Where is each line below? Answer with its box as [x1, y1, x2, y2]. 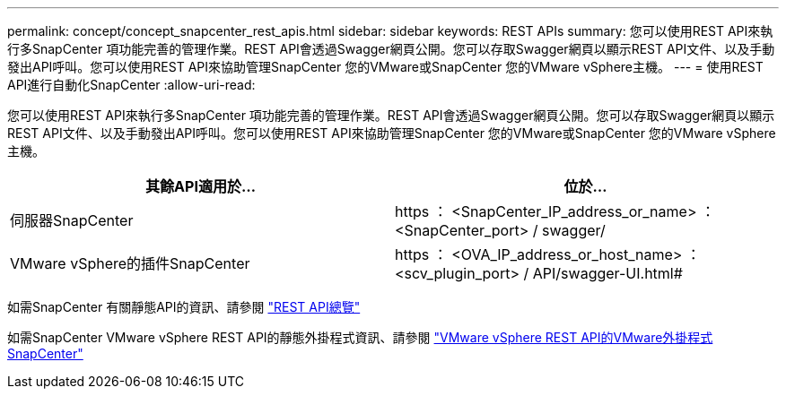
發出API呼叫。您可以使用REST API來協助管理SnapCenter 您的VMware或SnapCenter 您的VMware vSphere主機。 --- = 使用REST [7, 59, 764, 74]
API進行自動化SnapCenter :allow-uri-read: [7, 77, 256, 92]
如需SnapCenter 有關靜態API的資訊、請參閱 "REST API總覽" [7, 299, 361, 314]
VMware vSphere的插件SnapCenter [10, 254, 250, 272]
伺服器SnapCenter [10, 211, 134, 229]
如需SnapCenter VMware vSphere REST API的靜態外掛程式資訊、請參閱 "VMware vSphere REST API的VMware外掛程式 [7, 330, 713, 345]
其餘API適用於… [145, 177, 256, 195]
